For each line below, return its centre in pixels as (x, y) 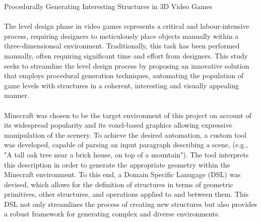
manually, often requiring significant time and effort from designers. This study (126, 55)
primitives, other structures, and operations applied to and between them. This (126, 194)
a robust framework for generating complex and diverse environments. (112, 214)
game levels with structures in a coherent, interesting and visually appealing (122, 85)
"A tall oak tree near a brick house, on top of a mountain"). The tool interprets (126, 154)
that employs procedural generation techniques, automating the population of (124, 75)
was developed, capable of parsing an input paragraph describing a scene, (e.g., (126, 145)
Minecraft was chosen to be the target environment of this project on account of (128, 115)
